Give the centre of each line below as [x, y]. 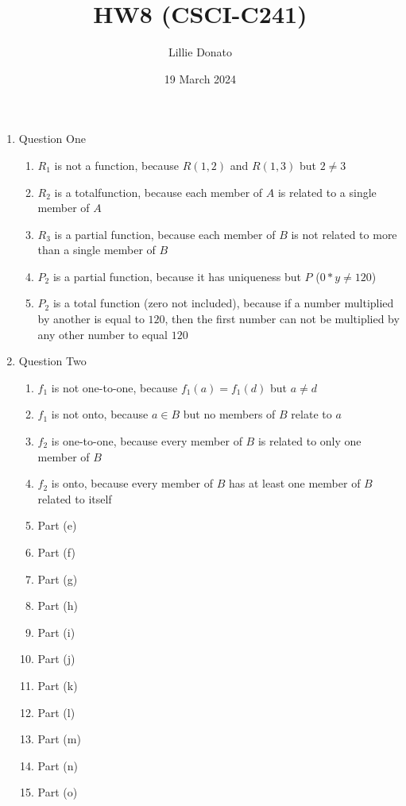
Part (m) [59, 739]
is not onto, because [100, 414]
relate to [311, 414]
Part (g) [58, 578]
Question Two [52, 361]
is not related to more [344, 234]
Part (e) [57, 525]
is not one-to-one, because [114, 387]
